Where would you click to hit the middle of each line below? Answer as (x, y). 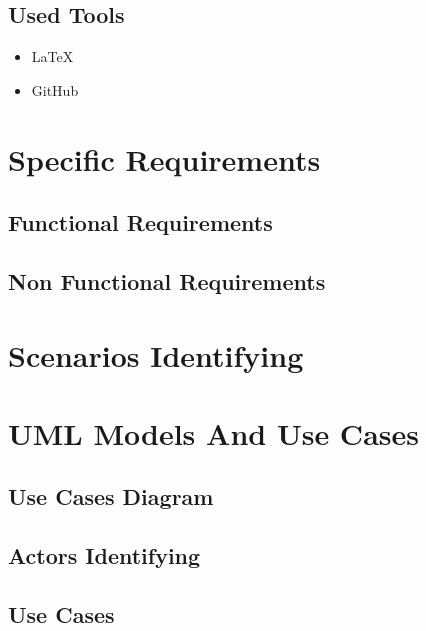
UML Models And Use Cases (213, 432)
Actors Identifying (104, 555)
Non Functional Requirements (167, 280)
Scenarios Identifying (156, 354)
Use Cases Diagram (111, 496)
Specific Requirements (164, 158)
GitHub (55, 89)
